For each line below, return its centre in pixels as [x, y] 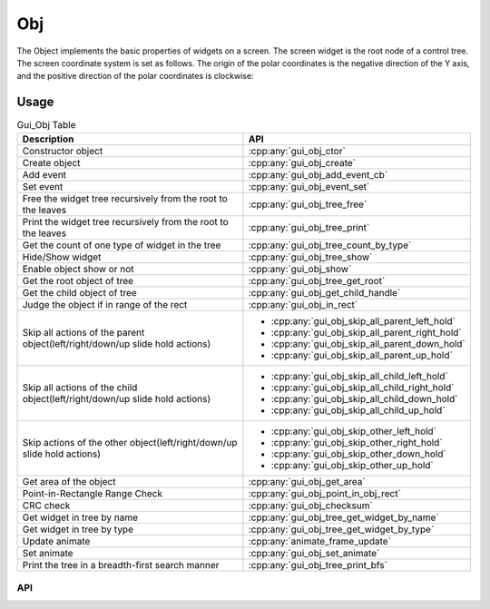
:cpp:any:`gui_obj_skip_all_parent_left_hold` [363, 320]
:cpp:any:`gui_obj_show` [300, 269]
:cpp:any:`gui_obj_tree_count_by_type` [330, 245]
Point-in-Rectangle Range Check [93, 493]
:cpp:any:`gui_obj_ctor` [297, 151]
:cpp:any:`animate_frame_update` [320, 541]
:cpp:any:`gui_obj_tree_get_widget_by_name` [343, 517]
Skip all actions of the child [80, 388]
